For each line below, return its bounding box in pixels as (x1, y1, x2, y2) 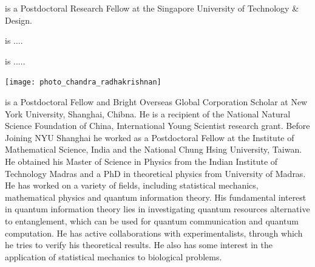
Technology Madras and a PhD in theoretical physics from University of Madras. (5, 167, 306, 179)
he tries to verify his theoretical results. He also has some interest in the (5, 238, 273, 251)
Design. (5, 13, 32, 26)
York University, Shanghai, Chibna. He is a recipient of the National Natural (5, 107, 291, 120)
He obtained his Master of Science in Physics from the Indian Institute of (5, 155, 278, 167)
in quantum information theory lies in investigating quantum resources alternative (5, 203, 310, 215)
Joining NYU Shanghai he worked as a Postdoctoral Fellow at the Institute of (5, 131, 294, 144)
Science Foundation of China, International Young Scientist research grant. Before (5, 119, 310, 132)
